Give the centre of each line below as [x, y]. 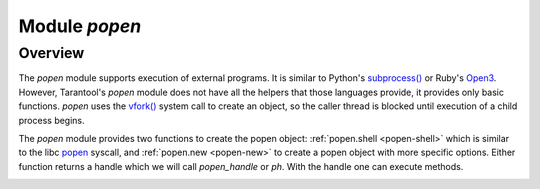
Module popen [80, 26]
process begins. [51, 120]
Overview [51, 53]
